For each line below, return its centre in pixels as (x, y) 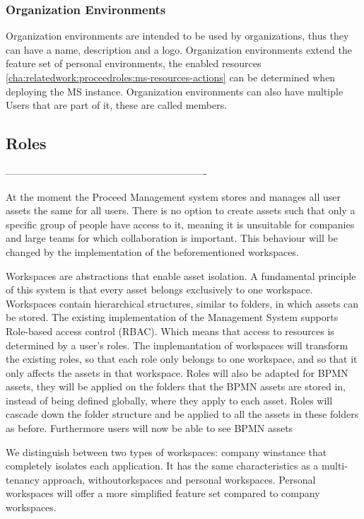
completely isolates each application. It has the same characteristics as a (162, 466)
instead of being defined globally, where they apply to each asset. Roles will (169, 400)
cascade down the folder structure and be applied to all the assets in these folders (182, 414)
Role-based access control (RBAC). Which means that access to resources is (170, 331)
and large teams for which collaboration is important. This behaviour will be (172, 238)
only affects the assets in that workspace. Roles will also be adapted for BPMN (177, 372)
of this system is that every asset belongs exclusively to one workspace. (159, 290)
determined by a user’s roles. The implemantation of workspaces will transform (177, 345)
